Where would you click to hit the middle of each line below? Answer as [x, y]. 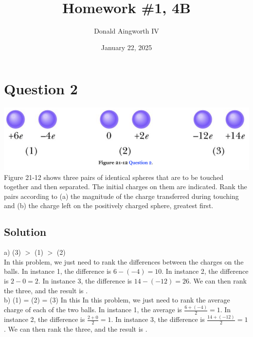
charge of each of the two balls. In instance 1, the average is [93, 309]
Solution [25, 232]
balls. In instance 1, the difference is [58, 271]
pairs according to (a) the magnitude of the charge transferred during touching [121, 196]
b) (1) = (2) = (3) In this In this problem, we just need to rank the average [117, 300]
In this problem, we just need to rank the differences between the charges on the [124, 261]
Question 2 [41, 89]
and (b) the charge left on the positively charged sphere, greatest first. [109, 205]
